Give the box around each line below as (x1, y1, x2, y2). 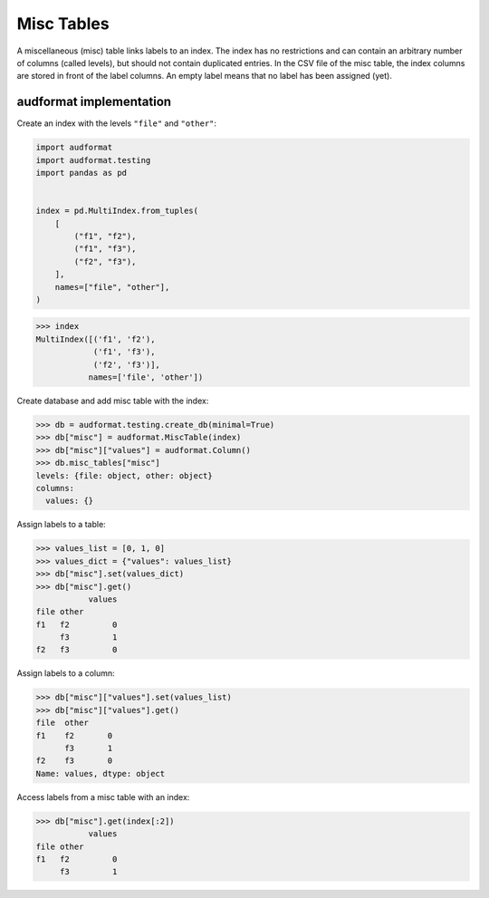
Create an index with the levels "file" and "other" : (16, 118, 217, 129)
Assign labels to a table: (16, 519, 106, 530)
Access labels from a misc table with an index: (16, 791, 190, 802)
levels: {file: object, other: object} (35, 470, 213, 480)
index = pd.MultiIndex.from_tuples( (35, 206, 199, 217)
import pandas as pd (35, 168, 127, 178)
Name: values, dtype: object (35, 768, 166, 778)
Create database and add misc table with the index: (16, 395, 209, 407)
